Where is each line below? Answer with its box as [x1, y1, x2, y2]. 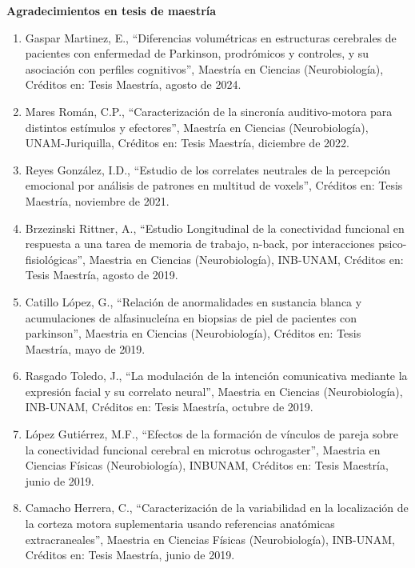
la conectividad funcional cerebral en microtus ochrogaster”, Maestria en [25, 441, 381, 458]
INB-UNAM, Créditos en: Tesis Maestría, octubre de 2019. [25, 398, 313, 415]
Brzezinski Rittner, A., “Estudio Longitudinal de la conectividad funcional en [25, 219, 405, 236]
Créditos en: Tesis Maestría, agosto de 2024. [25, 76, 241, 93]
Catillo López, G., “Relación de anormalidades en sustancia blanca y [25, 293, 362, 310]
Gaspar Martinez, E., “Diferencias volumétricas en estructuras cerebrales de [25, 29, 397, 46]
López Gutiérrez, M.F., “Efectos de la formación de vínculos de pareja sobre [25, 426, 399, 442]
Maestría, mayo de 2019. [25, 340, 146, 357]
